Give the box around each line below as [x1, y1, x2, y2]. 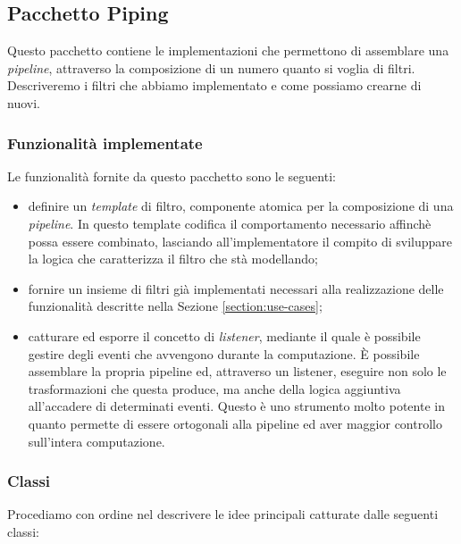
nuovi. [7, 93, 40, 112]
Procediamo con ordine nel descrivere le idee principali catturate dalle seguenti [7, 505, 439, 523]
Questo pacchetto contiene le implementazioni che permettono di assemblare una [7, 41, 449, 60]
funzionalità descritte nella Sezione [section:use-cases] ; [28, 297, 323, 315]
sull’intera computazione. [28, 431, 165, 450]
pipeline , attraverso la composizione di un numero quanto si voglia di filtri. [7, 58, 415, 77]
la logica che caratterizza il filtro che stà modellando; [28, 249, 318, 268]
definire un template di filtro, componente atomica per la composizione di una [28, 197, 454, 215]
